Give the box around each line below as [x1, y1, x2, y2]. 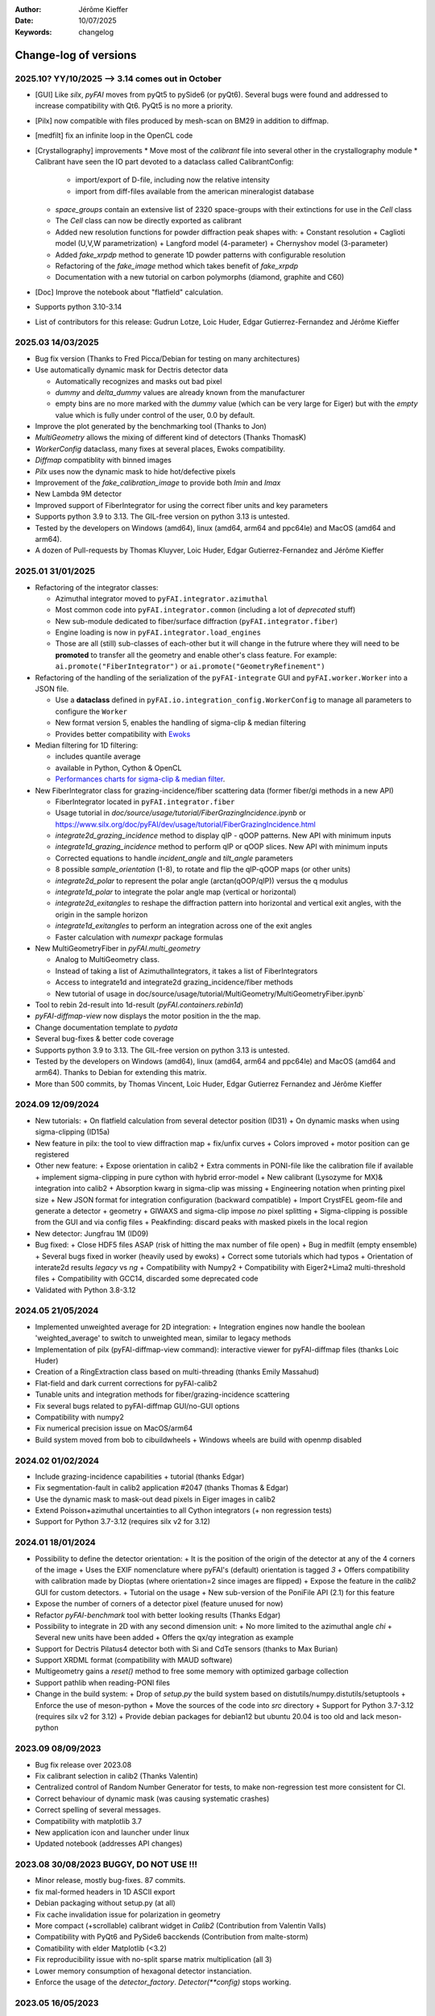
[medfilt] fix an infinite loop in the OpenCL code [35, 131, 193, 140]
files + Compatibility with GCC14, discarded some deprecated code [35, 1274, 259, 1284]
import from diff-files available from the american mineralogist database [75, 186, 314, 196]
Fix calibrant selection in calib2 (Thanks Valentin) [35, 1771, 199, 1781]
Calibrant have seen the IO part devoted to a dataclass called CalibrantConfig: [35, 156, 294, 166]
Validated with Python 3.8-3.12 [35, 1285, 136, 1294]
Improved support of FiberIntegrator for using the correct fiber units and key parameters [35, 500, 329, 510]
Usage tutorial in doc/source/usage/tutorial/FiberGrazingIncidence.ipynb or [55, 808, 306, 818]
